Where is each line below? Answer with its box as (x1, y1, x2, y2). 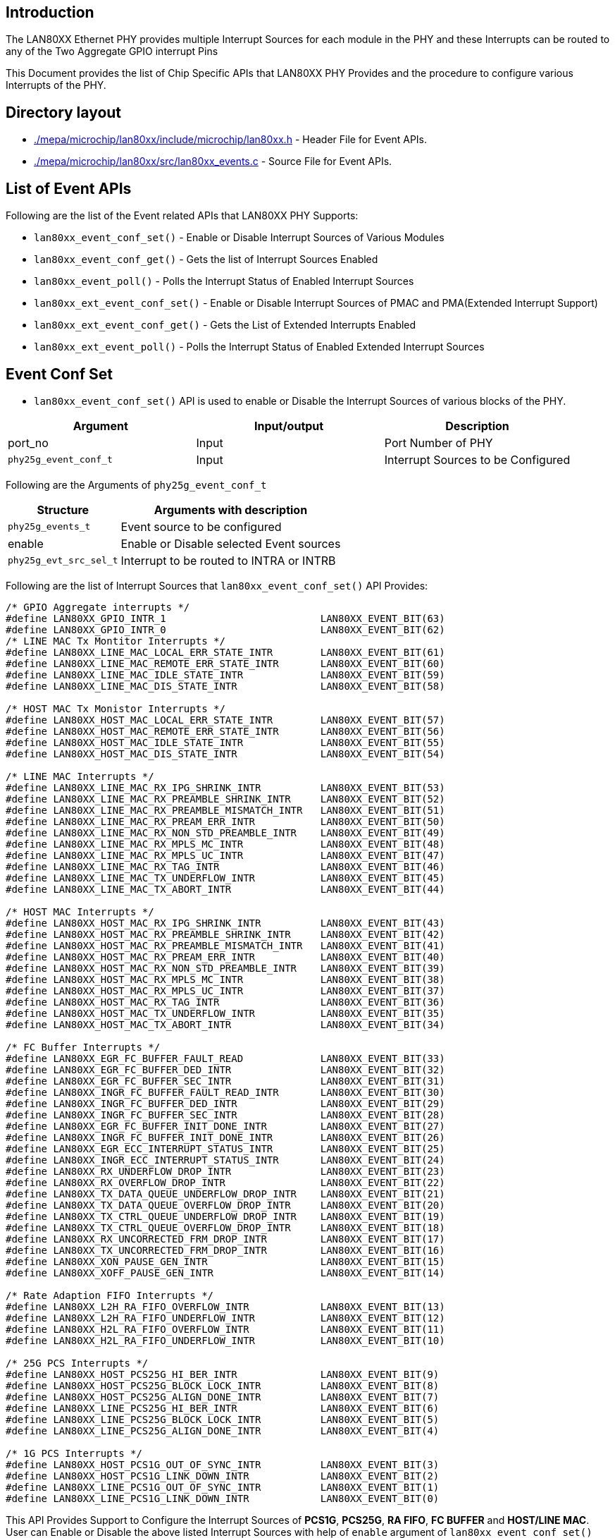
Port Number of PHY (384, 435, 493, 450)
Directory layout (6, 103, 122, 121)
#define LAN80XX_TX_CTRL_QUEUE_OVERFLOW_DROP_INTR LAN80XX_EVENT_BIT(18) (6, 1221, 445, 1233)
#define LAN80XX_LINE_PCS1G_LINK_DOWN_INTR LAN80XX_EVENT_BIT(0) (6, 1492, 440, 1504)
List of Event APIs (6, 179, 132, 197)
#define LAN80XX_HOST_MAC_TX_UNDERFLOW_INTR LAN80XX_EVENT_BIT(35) (6, 1007, 445, 1019)
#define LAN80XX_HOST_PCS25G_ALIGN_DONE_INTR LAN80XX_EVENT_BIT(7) (6, 1391, 440, 1403)
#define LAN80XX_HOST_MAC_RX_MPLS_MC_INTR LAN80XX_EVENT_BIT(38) (6, 973, 445, 985)
